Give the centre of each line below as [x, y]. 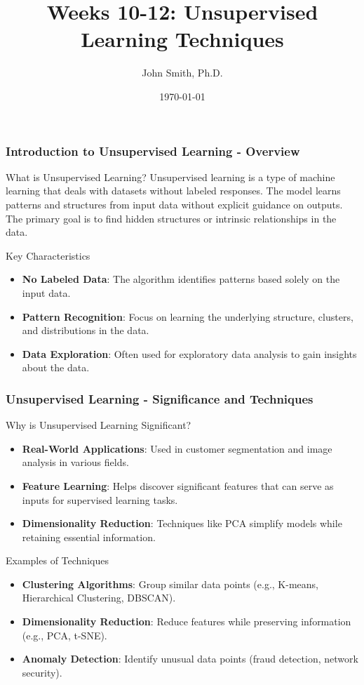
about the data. [56, 367]
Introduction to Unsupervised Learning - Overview [153, 151]
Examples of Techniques [57, 560]
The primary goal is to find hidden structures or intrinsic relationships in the [171, 218]
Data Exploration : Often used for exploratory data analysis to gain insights [189, 353]
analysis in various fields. [75, 462]
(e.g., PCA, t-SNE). [65, 635]
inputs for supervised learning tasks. [100, 499]
